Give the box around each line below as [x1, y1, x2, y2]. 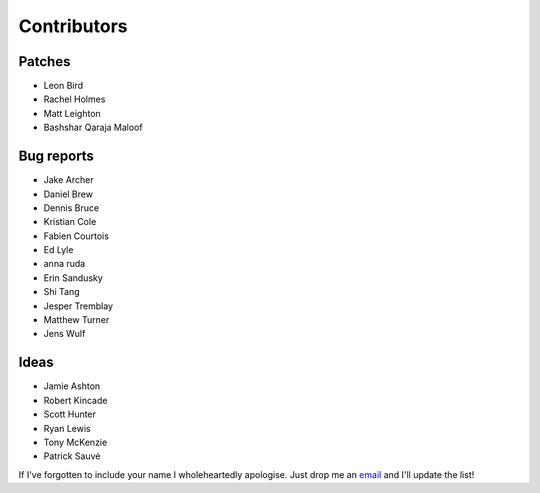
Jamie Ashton [43, 380, 101, 392]
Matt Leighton [43, 107, 102, 119]
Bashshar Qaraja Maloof [43, 121, 144, 134]
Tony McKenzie [43, 436, 108, 448]
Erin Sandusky [43, 271, 104, 284]
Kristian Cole [43, 216, 97, 228]
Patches [18, 53, 71, 70]
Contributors [18, 15, 129, 37]
